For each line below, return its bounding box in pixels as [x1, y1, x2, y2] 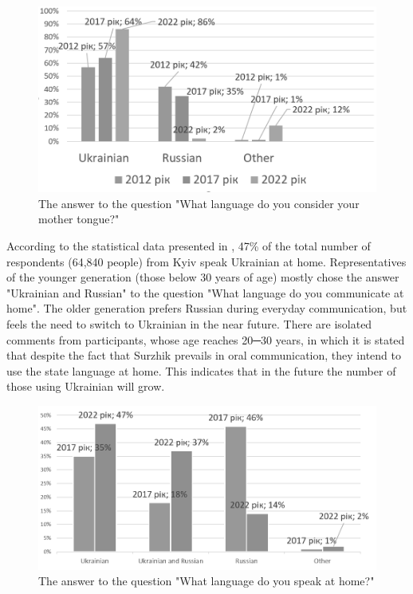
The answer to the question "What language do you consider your [38, 195, 360, 211]
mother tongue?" [38, 210, 120, 227]
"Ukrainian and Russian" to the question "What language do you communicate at [6, 284, 404, 301]
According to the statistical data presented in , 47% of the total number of [6, 237, 371, 254]
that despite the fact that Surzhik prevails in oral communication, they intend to [6, 347, 401, 364]
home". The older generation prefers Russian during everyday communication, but [6, 300, 407, 317]
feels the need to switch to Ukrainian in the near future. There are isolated [6, 315, 372, 332]
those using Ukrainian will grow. [6, 378, 165, 395]
